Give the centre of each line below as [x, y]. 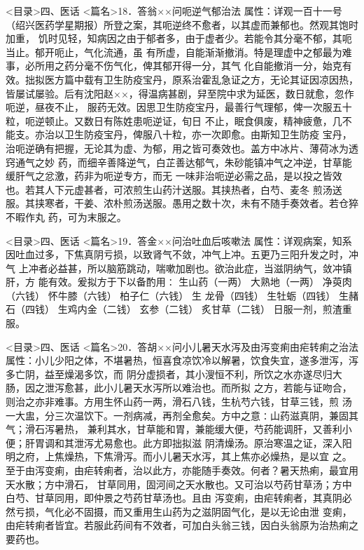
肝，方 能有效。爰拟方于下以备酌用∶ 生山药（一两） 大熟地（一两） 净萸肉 [179, 282]
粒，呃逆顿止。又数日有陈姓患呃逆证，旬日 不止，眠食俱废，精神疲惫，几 [174, 120]
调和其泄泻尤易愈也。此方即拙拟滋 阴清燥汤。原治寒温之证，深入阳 [198, 442]
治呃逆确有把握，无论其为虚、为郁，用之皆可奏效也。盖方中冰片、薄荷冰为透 [182, 148]
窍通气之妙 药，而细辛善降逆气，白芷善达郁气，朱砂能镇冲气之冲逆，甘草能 [179, 162]
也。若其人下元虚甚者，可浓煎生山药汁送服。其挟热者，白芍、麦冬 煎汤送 [174, 189]
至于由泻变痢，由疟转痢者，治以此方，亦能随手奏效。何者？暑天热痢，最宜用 [182, 470]
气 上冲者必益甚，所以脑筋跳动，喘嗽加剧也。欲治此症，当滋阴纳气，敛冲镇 [179, 268]
